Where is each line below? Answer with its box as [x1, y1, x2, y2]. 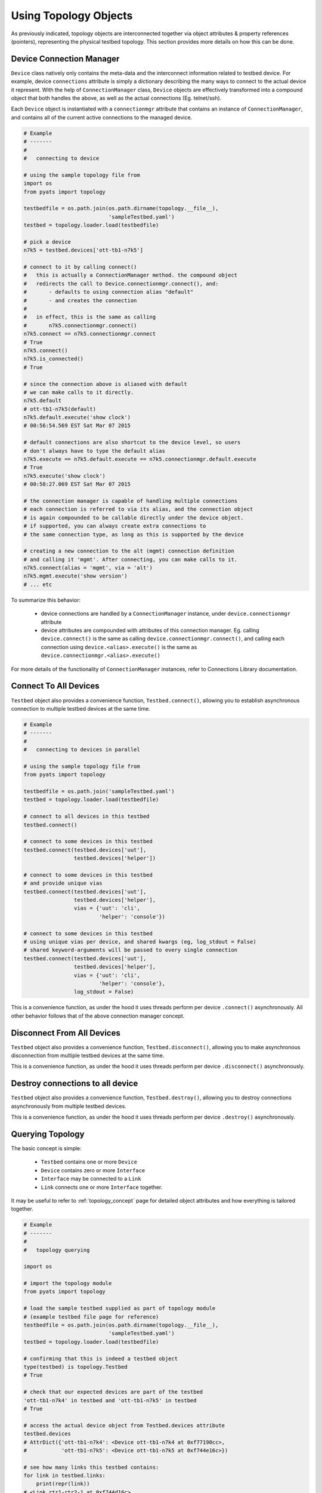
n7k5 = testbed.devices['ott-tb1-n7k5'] [23, 247, 143, 254]
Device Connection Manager [11, 54, 120, 64]
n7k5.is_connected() [23, 355, 83, 363]
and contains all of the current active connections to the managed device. [11, 113, 193, 121]
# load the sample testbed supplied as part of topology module [23, 1305, 216, 1312]
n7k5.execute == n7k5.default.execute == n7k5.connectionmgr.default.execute [23, 456, 256, 463]
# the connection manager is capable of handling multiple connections [23, 497, 238, 504]
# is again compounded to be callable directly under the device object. [23, 514, 244, 521]
